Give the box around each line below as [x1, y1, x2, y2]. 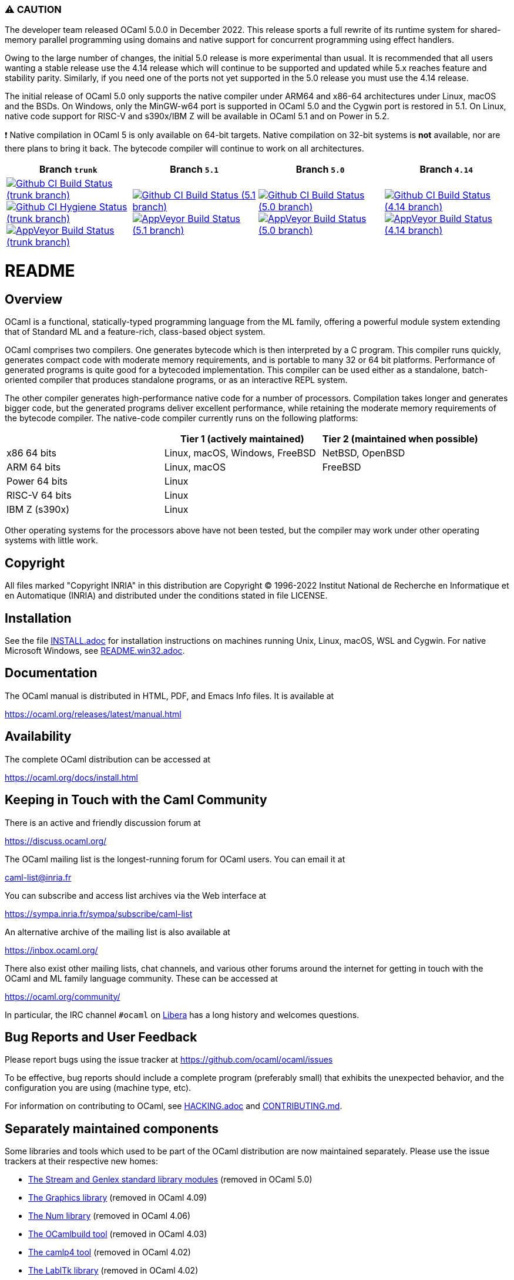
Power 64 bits [6, 475, 68, 488]
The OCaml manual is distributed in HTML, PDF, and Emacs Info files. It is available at [5, 690, 334, 701]
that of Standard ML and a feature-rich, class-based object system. [5, 327, 266, 337]
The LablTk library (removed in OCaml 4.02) [28, 1265, 199, 1276]
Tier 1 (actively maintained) [180, 433, 304, 445]
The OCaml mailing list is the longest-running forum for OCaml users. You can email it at [5, 854, 345, 864]
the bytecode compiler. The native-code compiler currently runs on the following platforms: [5, 413, 358, 424]
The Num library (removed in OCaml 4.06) [28, 1211, 191, 1221]
